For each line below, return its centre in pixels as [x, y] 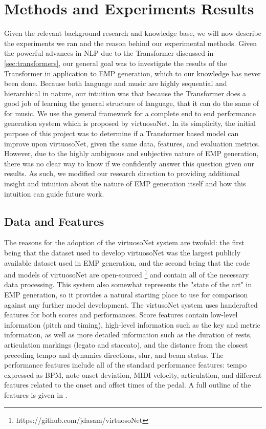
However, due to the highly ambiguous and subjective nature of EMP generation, [131, 153]
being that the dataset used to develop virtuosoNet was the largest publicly [123, 253]
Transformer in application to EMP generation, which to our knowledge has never [132, 73]
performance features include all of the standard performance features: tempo [126, 365]
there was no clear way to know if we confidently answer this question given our [129, 163]
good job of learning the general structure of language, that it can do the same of [132, 103]
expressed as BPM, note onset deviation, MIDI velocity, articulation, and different [133, 374]
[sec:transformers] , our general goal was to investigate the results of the [116, 63]
